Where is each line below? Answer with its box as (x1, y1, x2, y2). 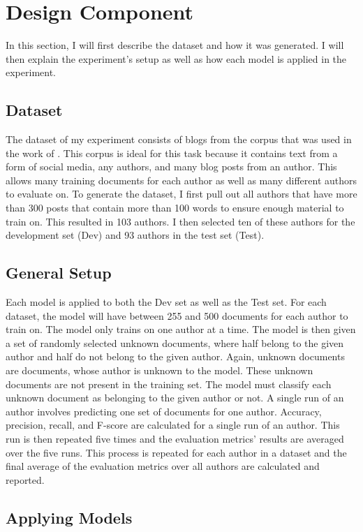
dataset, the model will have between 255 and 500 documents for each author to (6, 308, 348, 323)
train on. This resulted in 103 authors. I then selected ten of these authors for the (6, 214, 355, 228)
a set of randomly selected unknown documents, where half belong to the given (6, 335, 344, 350)
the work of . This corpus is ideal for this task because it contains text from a (6, 145, 338, 160)
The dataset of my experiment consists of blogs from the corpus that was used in (6, 132, 352, 147)
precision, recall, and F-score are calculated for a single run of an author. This (6, 418, 340, 432)
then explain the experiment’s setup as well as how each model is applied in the (6, 51, 347, 66)
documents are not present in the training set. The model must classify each (6, 376, 332, 391)
